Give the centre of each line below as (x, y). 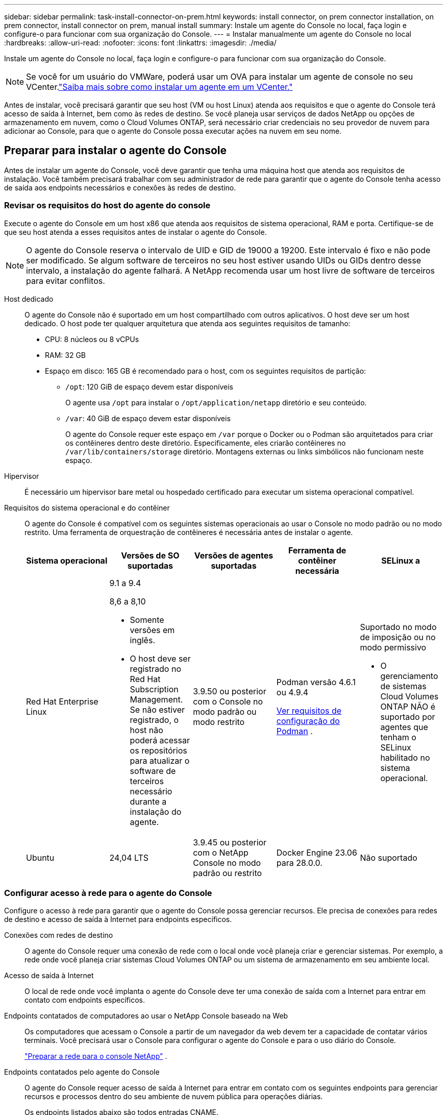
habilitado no (405, 757)
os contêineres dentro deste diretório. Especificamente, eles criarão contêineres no (206, 443)
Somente (147, 620)
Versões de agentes (234, 555)
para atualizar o (160, 760)
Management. (156, 699)
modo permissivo (393, 647)
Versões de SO (150, 555)
